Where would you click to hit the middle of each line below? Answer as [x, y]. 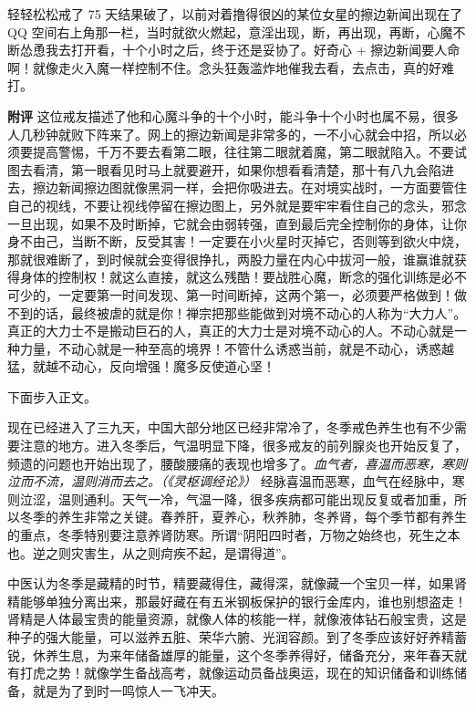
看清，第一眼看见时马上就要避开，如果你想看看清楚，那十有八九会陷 [237, 169]
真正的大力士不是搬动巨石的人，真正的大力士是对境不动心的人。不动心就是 [231, 331]
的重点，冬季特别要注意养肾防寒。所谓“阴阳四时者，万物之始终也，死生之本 [234, 535]
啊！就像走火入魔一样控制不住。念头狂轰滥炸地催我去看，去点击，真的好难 [231, 67]
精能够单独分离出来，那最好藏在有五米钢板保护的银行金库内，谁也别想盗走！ [237, 601]
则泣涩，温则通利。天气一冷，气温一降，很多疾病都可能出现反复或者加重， [231, 498]
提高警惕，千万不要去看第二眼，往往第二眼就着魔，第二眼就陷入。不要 [243, 152]
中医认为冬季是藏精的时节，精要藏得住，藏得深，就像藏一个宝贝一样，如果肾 [237, 583]
